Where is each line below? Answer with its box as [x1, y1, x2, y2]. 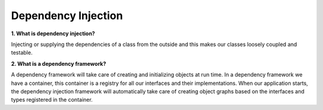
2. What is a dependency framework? [11, 60, 106, 67]
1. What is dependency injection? [11, 30, 95, 37]
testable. [11, 49, 33, 56]
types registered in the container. [11, 96, 93, 103]
